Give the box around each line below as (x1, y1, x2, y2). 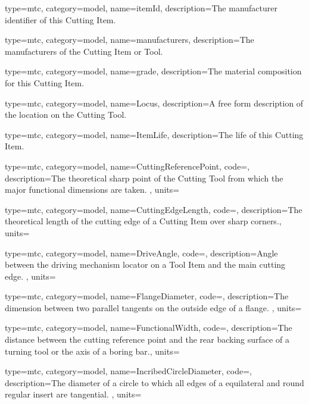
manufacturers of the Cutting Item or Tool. (5, 45, 163, 57)
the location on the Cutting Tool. (5, 108, 127, 121)
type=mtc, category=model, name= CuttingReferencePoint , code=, (5, 159, 250, 172)
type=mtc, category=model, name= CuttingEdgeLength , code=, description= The (5, 203, 302, 215)
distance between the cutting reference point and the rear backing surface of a (5, 333, 289, 346)
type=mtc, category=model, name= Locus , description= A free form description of (5, 96, 304, 109)
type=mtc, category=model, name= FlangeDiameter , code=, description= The (5, 290, 289, 302)
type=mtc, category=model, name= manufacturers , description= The (5, 33, 254, 46)
